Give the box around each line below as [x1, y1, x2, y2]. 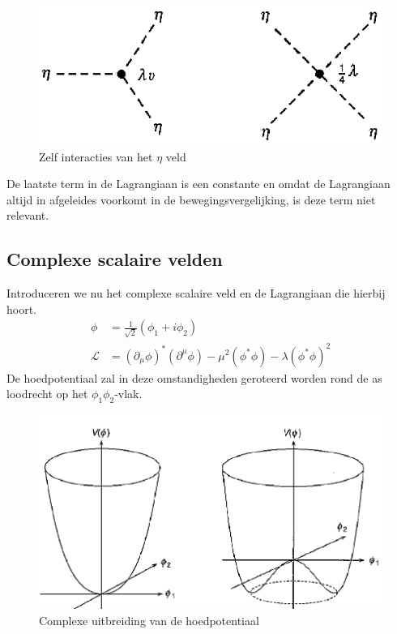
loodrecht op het [6, 385, 88, 402]
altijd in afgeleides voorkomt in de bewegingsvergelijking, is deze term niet [6, 191, 376, 208]
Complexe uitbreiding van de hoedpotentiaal [39, 611, 259, 628]
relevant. [6, 207, 49, 224]
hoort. [6, 300, 37, 317]
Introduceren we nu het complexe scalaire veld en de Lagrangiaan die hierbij [6, 285, 386, 302]
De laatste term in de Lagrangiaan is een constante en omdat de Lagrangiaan [6, 175, 391, 192]
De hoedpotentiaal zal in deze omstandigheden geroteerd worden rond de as [6, 369, 382, 386]
